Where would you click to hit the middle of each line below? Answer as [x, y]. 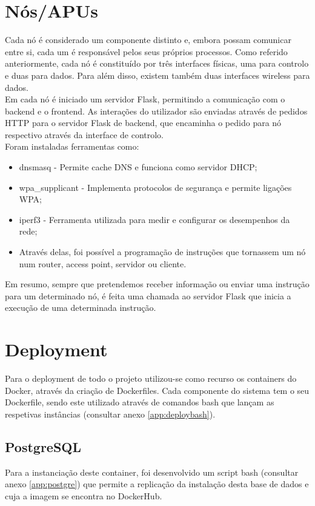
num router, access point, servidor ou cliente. [103, 263]
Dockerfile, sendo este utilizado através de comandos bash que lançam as [140, 402]
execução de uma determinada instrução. [81, 308]
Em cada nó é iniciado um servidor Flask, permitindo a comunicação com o [145, 99]
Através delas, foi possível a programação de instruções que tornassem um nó [162, 252]
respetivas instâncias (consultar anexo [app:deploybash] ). [110, 414]
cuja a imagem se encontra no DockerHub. [84, 495]
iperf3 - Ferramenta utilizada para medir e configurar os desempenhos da [154, 219]
